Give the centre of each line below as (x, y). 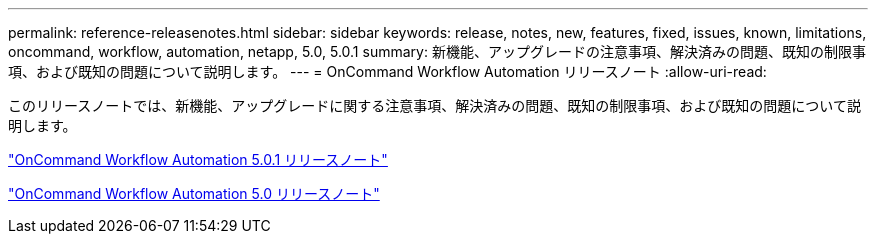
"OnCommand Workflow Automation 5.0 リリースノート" (194, 193)
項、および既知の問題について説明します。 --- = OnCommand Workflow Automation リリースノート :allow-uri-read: (387, 71)
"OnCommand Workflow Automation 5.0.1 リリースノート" (198, 159)
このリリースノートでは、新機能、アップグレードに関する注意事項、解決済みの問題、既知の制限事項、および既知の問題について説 (434, 105)
